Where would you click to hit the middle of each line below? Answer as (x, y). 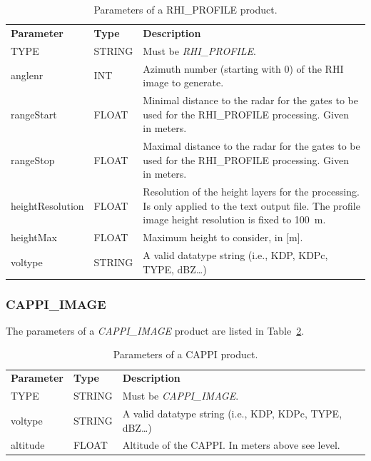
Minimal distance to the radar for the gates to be (250, 100)
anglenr (27, 75)
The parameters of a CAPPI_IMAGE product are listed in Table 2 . (155, 330)
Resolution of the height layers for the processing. (251, 192)
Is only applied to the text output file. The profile (251, 205)
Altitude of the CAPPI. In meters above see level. (231, 445)
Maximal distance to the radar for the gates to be (251, 146)
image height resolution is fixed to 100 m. (234, 219)
